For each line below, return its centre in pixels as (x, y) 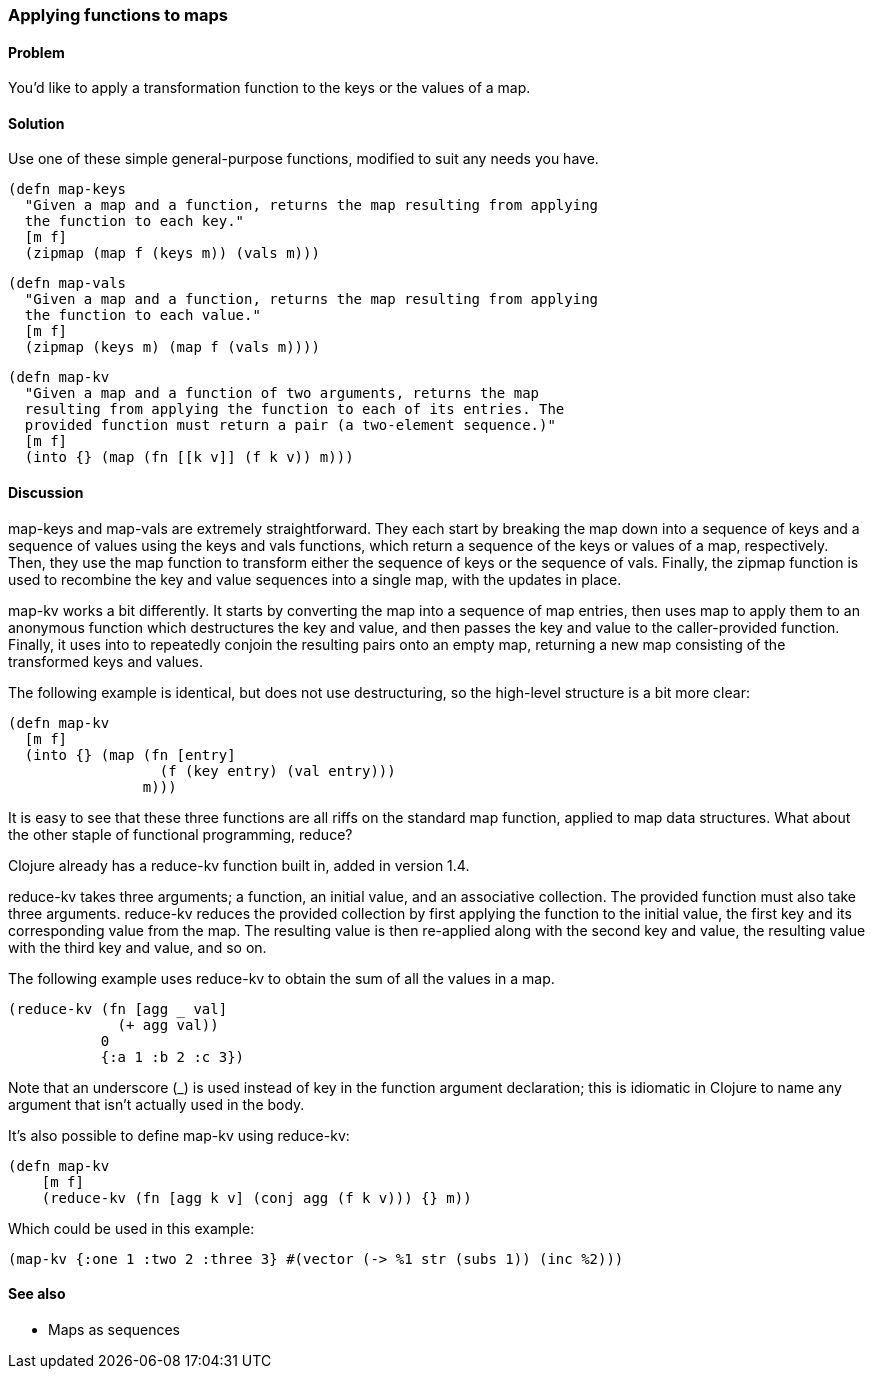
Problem (36, 52)
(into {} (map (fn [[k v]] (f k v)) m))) (189, 457)
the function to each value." (142, 315)
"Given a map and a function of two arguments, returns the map (282, 393)
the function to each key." (134, 221)
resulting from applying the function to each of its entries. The (294, 409)
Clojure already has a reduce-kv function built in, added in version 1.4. (239, 865)
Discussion (46, 493)
